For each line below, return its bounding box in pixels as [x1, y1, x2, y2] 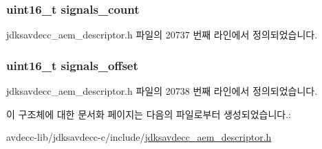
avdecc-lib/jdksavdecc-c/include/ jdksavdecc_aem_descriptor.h [6, 130, 272, 144]
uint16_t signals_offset [6, 56, 138, 73]
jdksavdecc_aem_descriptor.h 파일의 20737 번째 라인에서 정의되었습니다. [6, 27, 318, 42]
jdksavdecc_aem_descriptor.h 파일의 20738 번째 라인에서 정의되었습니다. [6, 84, 318, 98]
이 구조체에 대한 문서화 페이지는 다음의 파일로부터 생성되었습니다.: [6, 106, 291, 121]
